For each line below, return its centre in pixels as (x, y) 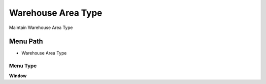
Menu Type (23, 66)
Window (18, 76)
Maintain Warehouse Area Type (41, 28)
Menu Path (26, 42)
